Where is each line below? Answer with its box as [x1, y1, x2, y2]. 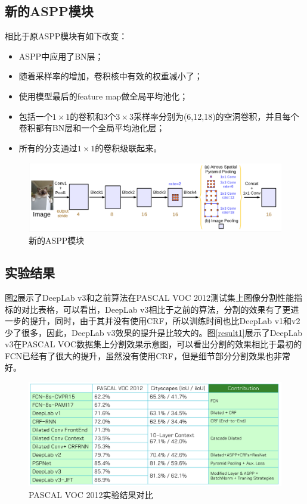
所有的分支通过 [18, 141, 77, 154]
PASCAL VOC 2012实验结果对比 [29, 488, 153, 500]
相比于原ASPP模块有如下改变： [5, 30, 128, 42]
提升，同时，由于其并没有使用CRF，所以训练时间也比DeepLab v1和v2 [29, 315, 300, 327]
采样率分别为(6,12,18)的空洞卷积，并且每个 [133, 110, 299, 122]
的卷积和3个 [70, 110, 116, 122]
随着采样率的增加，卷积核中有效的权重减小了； [18, 70, 203, 82]
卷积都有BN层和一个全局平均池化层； [18, 122, 165, 134]
